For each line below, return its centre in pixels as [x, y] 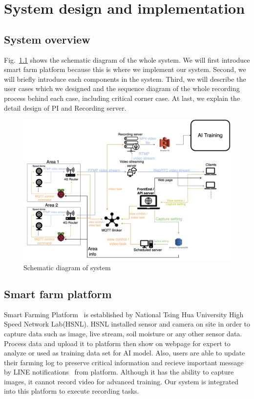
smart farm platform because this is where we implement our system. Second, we [125, 69]
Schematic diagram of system [67, 267]
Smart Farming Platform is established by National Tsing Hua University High [124, 314]
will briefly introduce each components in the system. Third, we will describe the [125, 79]
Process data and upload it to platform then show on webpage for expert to [117, 343]
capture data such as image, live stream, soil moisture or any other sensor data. [123, 333]
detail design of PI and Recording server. [65, 107]
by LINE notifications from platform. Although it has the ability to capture [119, 372]
